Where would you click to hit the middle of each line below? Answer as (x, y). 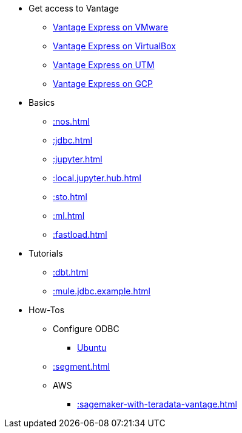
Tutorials (46, 253)
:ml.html (69, 216)
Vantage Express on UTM (104, 65)
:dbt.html (71, 272)
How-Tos (47, 310)
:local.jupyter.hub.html (97, 178)
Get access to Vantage (74, 8)
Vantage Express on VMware (111, 27)
